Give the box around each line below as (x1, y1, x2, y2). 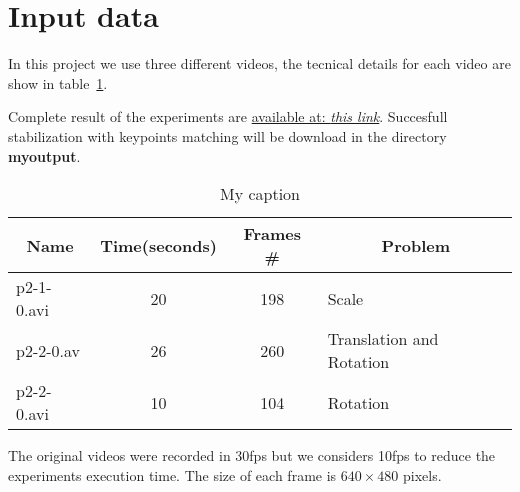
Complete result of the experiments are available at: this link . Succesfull (8, 106, 448, 127)
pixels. (402, 464, 442, 485)
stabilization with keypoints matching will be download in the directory (8, 125, 447, 146)
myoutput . (8, 145, 81, 166)
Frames (243, 222, 302, 246)
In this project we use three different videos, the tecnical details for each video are (8, 53, 511, 74)
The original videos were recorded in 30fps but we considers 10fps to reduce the (8, 445, 496, 466)
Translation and (327, 327, 439, 351)
